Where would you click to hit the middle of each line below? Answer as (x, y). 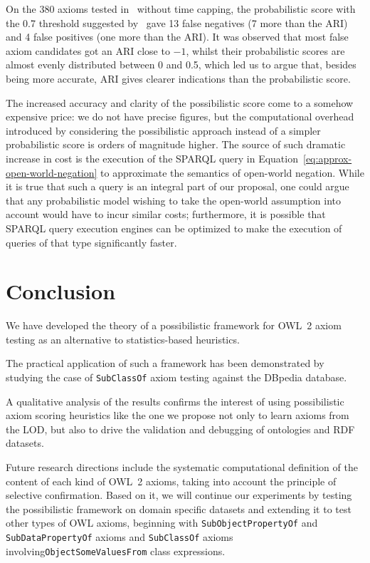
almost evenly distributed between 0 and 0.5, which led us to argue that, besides (181, 64)
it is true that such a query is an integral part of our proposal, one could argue (178, 186)
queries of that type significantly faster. (91, 242)
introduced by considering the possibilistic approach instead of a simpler (163, 130)
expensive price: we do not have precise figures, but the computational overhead (180, 117)
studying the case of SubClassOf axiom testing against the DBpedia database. (176, 377)
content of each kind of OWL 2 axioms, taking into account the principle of (171, 481)
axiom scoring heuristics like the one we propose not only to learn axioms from (178, 415)
